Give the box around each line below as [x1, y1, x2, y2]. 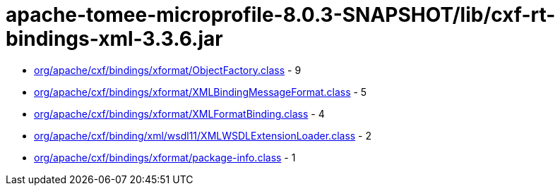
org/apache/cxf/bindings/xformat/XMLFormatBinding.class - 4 [34, 107, 325, 120]
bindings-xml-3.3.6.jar [6, 27, 223, 51]
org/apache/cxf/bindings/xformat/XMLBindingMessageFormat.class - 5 [34, 85, 367, 98]
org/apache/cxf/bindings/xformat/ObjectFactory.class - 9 [34, 63, 302, 76]
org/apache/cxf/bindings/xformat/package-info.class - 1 [34, 151, 296, 164]
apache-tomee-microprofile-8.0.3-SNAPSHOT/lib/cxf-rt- [6, 3, 556, 27]
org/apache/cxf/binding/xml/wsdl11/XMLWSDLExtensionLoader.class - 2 [34, 129, 372, 142]
